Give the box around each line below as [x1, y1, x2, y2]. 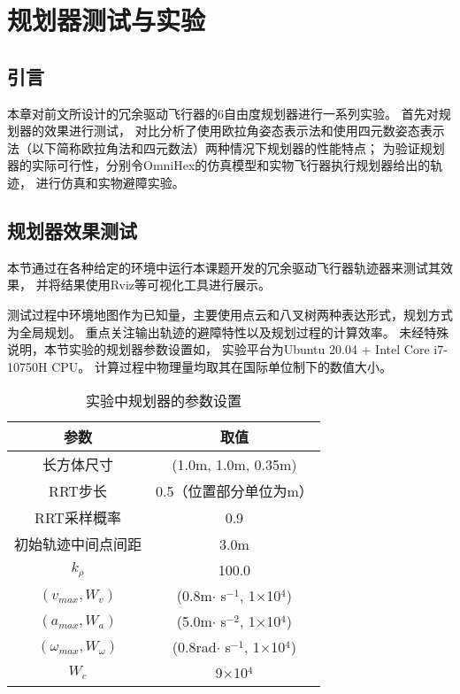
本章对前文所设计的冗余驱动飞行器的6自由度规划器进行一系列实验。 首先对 [7, 104, 439, 122]
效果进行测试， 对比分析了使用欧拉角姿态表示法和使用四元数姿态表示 [43, 121, 445, 140]
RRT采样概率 [34, 507, 121, 528]
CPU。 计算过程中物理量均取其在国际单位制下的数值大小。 [51, 357, 392, 375]
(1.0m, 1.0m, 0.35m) [172, 453, 297, 474]
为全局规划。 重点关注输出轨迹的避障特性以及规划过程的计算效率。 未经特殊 [7, 322, 449, 341]
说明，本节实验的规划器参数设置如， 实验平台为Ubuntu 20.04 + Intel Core [7, 340, 430, 359]
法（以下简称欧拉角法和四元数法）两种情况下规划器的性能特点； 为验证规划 [7, 138, 445, 157]
